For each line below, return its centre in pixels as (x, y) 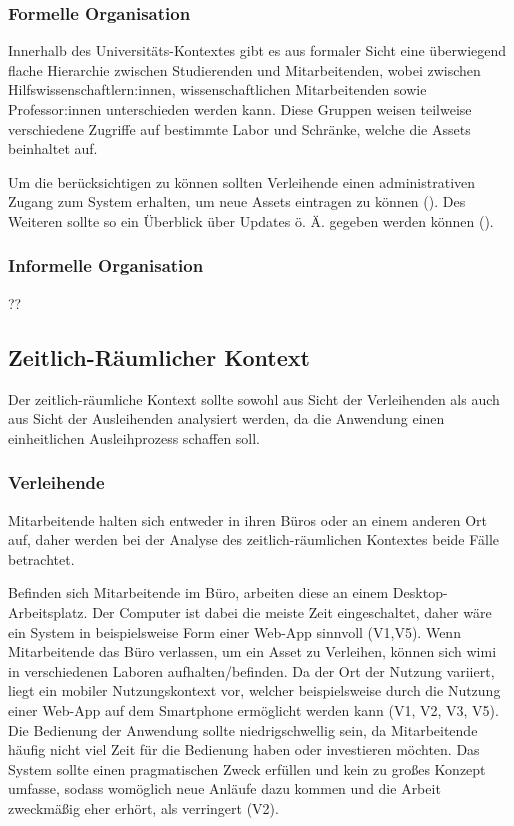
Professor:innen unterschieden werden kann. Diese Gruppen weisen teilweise (240, 109)
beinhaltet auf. (53, 148)
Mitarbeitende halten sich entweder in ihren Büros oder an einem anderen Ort (247, 519)
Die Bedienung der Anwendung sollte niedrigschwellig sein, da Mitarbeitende (243, 729)
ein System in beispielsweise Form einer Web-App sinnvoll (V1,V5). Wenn (234, 631)
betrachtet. (41, 558)
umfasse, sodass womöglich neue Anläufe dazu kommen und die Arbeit (224, 788)
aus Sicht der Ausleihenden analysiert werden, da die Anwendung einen (226, 418)
